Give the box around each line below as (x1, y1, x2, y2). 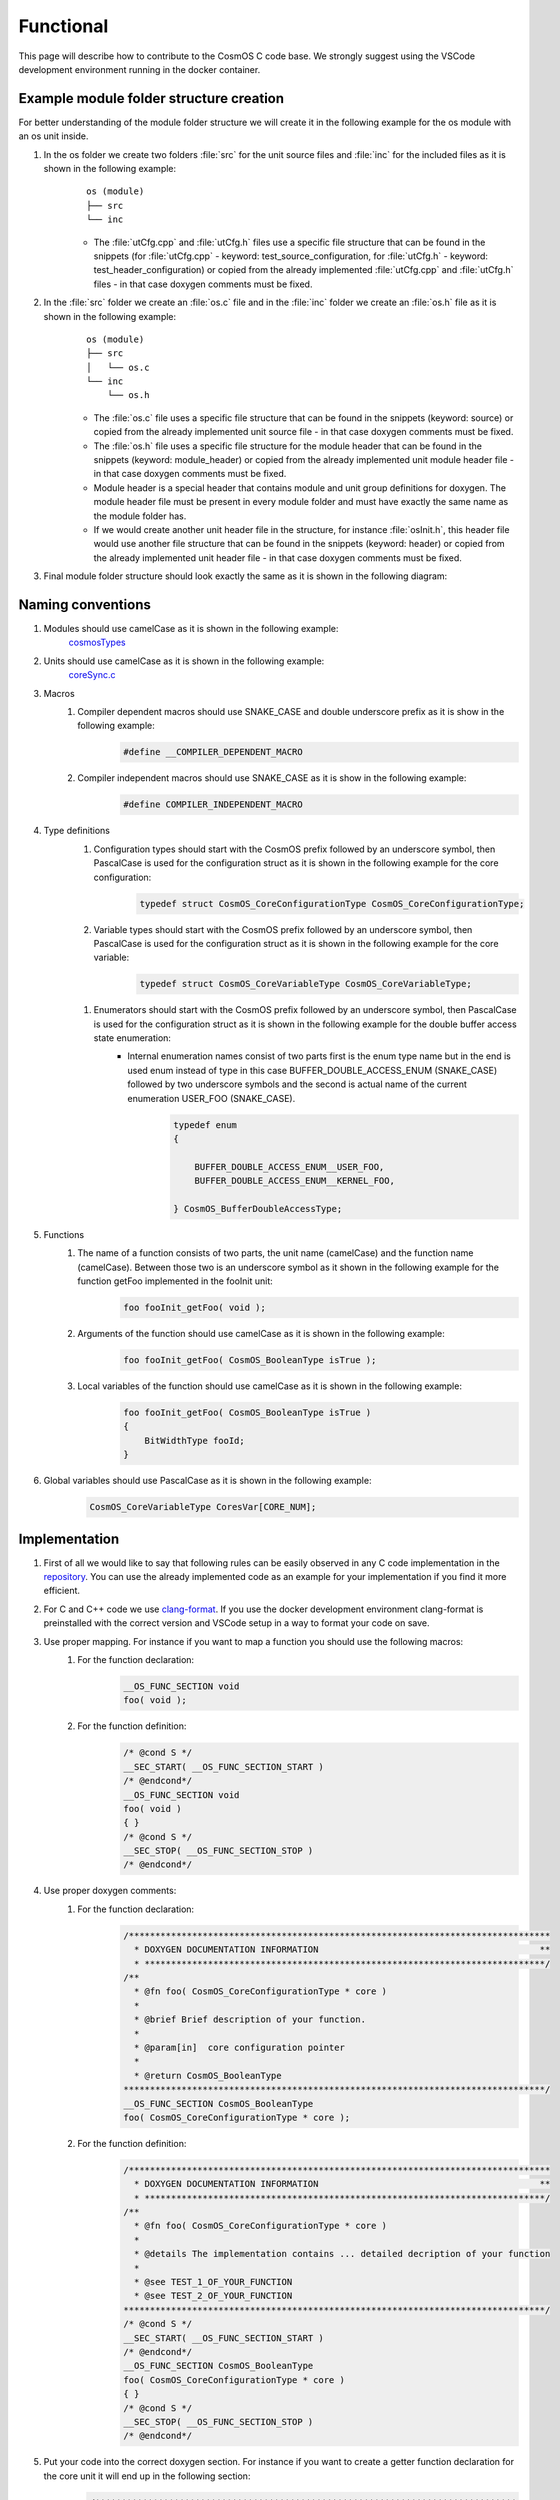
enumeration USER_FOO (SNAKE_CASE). (127, 1092, 296, 1104)
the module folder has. (93, 510, 187, 522)
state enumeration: (93, 1032, 172, 1044)
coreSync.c (68, 669, 116, 681)
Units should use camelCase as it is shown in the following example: (43, 655, 325, 667)
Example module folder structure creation (18, 90, 285, 107)
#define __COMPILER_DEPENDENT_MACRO (123, 746, 304, 758)
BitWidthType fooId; (144, 1435, 245, 1446)
